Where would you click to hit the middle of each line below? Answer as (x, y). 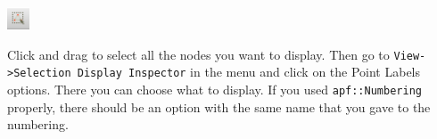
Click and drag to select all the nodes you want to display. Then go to (198, 54)
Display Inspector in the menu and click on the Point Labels (249, 72)
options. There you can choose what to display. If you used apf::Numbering (214, 90)
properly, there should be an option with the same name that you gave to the (219, 106)
